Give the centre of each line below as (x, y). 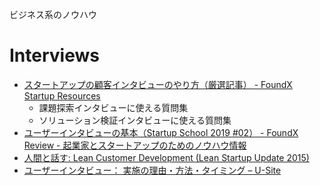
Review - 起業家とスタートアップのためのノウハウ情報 (135, 145)
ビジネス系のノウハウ (53, 14)
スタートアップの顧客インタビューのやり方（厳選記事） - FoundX (158, 84)
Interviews (54, 55)
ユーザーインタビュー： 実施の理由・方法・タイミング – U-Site (152, 170)
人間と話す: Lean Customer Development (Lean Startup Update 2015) (166, 157)
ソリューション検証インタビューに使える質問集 (135, 120)
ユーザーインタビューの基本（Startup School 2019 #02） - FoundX (161, 132)
